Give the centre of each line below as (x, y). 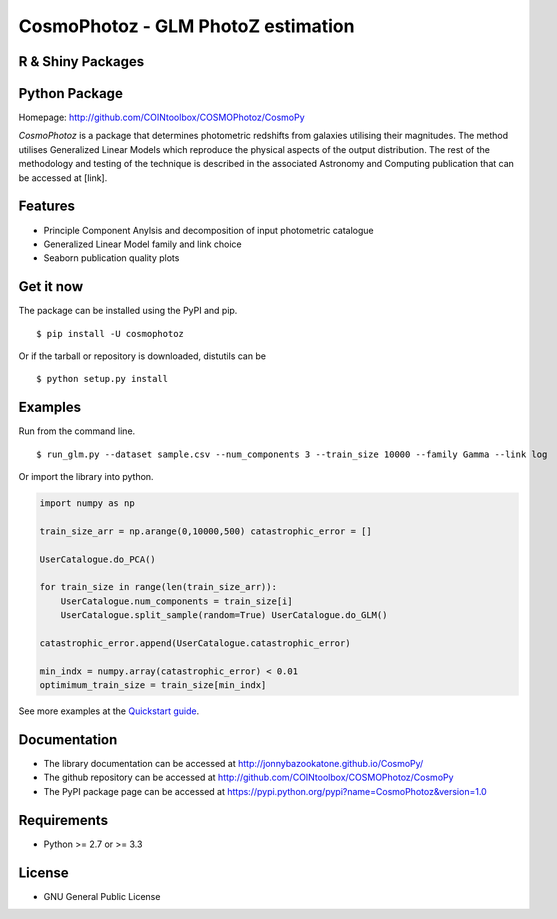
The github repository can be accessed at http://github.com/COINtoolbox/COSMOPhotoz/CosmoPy (248, 777)
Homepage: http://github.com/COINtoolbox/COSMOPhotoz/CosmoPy (161, 117)
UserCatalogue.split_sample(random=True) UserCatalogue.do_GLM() (224, 615)
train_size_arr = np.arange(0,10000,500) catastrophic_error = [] (205, 531)
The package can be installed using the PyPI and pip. (128, 311)
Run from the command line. (77, 431)
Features (46, 206)
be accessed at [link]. (63, 177)
